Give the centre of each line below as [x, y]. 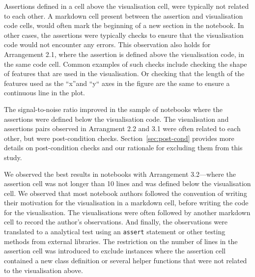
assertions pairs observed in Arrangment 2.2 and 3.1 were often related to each [122, 128]
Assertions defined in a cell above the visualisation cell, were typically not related [127, 6]
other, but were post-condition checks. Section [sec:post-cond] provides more [119, 138]
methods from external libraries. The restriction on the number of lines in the [121, 241]
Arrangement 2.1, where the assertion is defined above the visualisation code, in [124, 54]
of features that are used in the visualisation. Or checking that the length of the [124, 73]
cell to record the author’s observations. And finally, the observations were [116, 222]
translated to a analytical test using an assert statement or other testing [115, 232]
